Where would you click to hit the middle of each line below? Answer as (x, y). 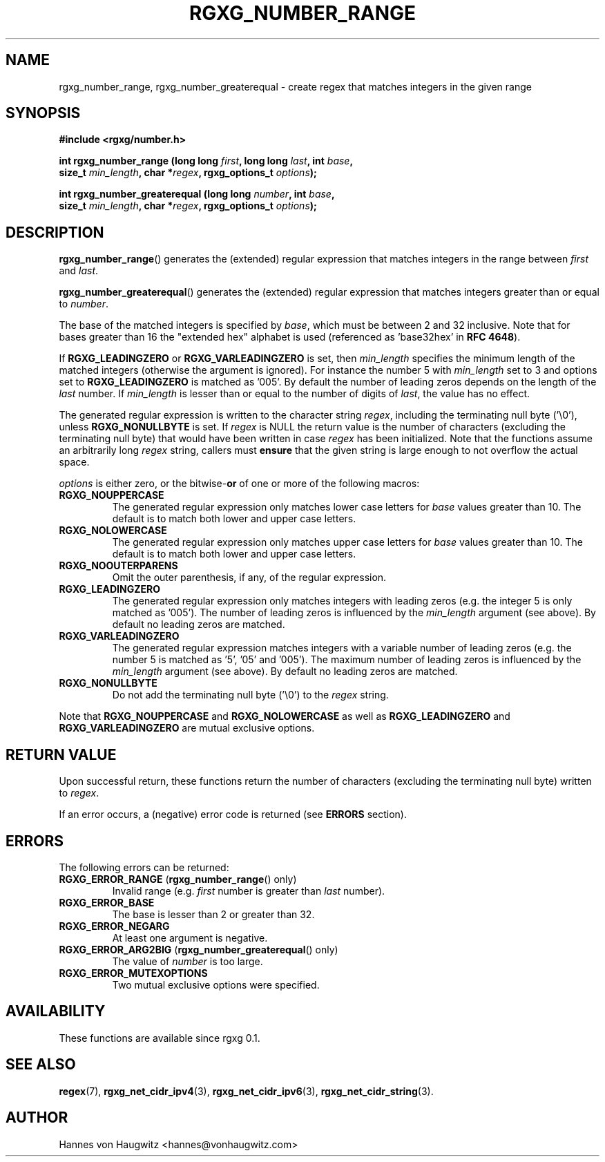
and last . (79, 271)
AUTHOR (37, 1118)
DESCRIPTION (55, 232)
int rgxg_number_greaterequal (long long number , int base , (197, 194)
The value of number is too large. (188, 961)
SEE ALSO (41, 1065)
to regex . (79, 793)
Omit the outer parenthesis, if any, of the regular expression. (249, 578)
